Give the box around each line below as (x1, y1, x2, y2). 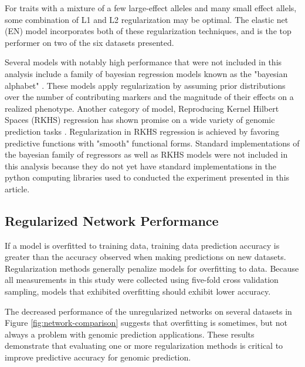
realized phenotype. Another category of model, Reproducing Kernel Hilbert (5, 102, 279, 114)
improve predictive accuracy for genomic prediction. (5, 351, 191, 363)
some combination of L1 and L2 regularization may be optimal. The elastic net (5, 13, 289, 25)
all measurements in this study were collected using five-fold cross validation (5, 273, 279, 286)
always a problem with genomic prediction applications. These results (5, 328, 255, 340)
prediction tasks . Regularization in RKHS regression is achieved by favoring (5, 125, 280, 137)
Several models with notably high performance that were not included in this (5, 56, 282, 68)
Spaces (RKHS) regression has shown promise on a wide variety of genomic (5, 114, 275, 126)
